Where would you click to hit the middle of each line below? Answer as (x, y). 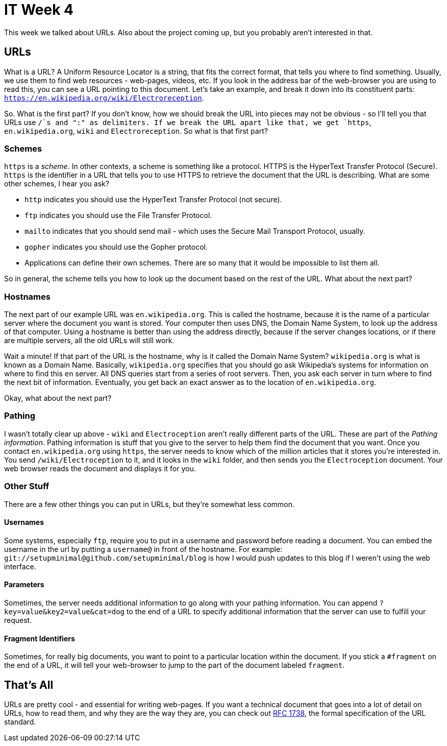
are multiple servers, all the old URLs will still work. (89, 341)
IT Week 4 (39, 10)
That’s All (29, 685)
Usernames (24, 522)
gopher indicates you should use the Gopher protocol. (116, 247)
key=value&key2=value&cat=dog (65, 612)
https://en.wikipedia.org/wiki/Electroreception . (104, 98)
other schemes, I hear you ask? (57, 184)
